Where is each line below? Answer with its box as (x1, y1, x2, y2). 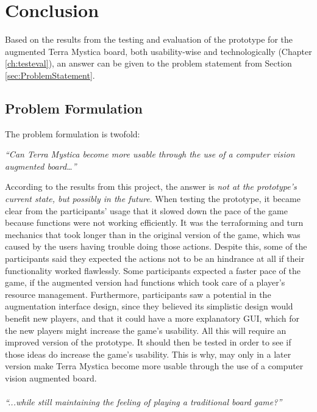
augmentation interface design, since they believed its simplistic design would (5, 300, 293, 313)
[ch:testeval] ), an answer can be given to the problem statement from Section (5, 57, 292, 70)
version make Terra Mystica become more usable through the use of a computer (5, 360, 304, 372)
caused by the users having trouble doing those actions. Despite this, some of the (5, 240, 307, 253)
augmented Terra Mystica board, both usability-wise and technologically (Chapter (5, 45, 312, 57)
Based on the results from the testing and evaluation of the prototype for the (5, 33, 293, 46)
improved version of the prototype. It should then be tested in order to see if (5, 336, 291, 349)
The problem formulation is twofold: (5, 127, 140, 140)
